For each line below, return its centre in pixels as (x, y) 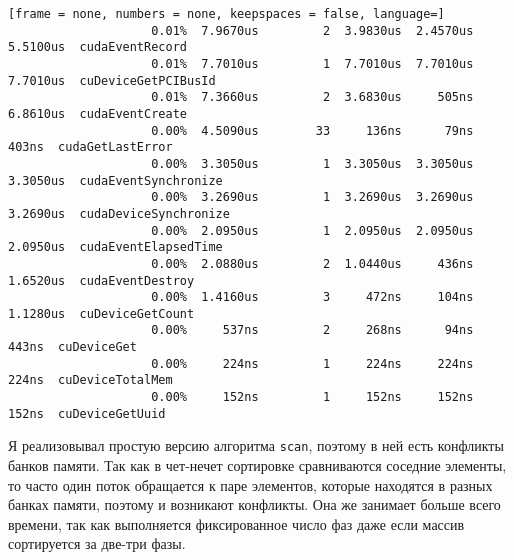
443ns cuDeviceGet (72, 347)
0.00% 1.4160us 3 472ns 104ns (312, 297)
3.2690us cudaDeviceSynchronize (119, 213)
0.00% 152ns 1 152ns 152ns (312, 397)
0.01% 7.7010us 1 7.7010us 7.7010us (312, 63)
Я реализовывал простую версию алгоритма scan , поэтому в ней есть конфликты (256, 445)
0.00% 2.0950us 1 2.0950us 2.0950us (312, 230)
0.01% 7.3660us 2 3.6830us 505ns (312, 97)
